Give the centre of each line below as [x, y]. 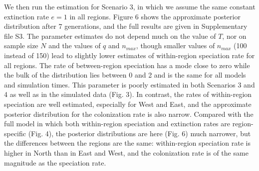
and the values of [75, 45]
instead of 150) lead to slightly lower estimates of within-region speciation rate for [129, 55]
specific [15, 133]
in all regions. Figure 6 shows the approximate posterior [155, 16]
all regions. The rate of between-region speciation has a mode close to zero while [127, 65]
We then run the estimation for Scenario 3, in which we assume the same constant [130, 6]
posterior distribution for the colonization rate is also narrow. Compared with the [129, 114]
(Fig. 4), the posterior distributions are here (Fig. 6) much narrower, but [139, 133]
